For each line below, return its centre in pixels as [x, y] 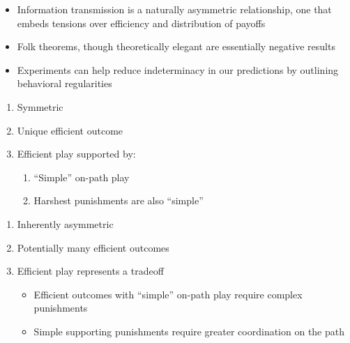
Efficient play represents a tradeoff [90, 271]
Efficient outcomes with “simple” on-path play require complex [168, 294]
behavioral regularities [64, 83]
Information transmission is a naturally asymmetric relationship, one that [174, 9]
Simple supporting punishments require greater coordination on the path [189, 331]
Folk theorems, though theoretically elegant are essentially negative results [176, 46]
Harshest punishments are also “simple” [119, 200]
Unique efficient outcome [70, 130]
